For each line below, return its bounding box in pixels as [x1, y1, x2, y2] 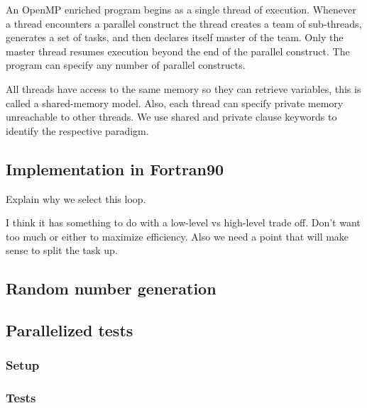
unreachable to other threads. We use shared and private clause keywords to [6, 109, 337, 124]
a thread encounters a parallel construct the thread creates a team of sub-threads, [6, 16, 362, 31]
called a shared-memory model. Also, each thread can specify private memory [6, 95, 344, 110]
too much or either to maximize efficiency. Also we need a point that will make [6, 228, 349, 243]
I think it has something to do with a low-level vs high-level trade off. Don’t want [6, 215, 361, 230]
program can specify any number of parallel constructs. [6, 57, 246, 72]
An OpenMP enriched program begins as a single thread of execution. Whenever [6, 2, 356, 16]
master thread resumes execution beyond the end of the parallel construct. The [6, 43, 350, 58]
